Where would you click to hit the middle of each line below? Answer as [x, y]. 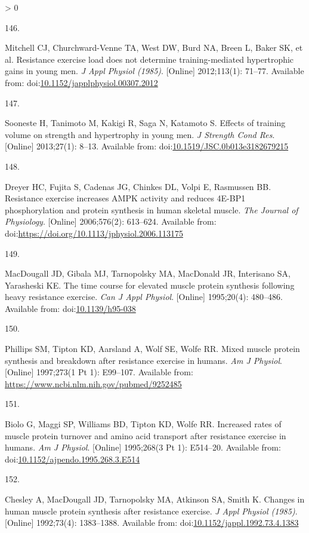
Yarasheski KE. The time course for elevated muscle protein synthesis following [150, 285]
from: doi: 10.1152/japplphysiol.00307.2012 [81, 82]
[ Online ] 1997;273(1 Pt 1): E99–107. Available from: [99, 372]
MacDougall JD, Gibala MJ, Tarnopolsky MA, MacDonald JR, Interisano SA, [148, 273]
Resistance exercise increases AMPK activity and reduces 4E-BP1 [125, 198]
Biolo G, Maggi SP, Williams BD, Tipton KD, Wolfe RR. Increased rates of [143, 424]
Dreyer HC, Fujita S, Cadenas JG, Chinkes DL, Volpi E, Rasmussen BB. [138, 186]
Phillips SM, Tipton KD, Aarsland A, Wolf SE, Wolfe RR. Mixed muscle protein [152, 349]
